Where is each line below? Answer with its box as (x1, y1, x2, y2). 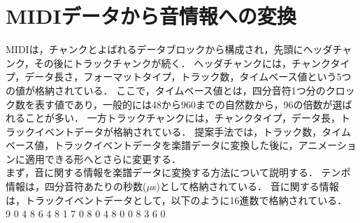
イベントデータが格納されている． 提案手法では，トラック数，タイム (34, 124, 351, 138)
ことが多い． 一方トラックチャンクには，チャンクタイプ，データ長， (24, 110, 341, 125)
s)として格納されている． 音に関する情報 (152, 179, 339, 194)
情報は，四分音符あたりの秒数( (6, 179, 147, 194)
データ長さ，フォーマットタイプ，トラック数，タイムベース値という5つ (24, 69, 352, 84)
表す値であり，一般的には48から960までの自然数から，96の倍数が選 (34, 96, 343, 111)
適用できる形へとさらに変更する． (24, 151, 182, 166)
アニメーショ (298, 138, 357, 152)
